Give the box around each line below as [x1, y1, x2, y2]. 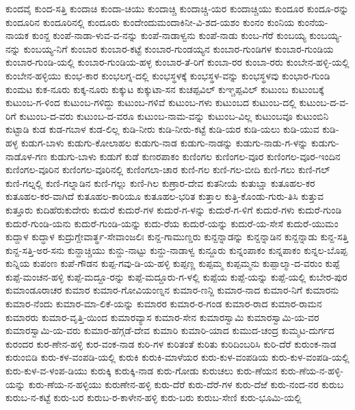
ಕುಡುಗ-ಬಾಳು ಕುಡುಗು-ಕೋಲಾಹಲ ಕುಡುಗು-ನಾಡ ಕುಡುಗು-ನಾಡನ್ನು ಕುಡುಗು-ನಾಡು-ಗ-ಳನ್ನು [21, 135, 308, 149]
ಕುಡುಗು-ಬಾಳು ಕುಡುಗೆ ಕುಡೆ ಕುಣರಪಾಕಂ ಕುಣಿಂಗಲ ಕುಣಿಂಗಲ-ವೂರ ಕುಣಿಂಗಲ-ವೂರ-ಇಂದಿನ [50, 149, 341, 163]
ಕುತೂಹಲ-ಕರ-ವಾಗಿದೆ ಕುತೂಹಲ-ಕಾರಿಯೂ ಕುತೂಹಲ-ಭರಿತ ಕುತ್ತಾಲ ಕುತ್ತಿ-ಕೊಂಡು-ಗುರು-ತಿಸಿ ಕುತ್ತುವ [5, 189, 324, 203]
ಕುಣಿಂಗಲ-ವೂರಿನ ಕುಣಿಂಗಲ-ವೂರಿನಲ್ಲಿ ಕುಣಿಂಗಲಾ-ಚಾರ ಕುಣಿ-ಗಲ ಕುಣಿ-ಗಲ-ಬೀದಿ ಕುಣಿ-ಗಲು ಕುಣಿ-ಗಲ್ [5, 162, 330, 177]
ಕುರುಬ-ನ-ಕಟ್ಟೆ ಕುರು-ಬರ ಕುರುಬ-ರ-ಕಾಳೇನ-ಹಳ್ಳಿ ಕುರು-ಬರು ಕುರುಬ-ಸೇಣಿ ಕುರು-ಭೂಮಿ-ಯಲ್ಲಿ [5, 390, 302, 405]
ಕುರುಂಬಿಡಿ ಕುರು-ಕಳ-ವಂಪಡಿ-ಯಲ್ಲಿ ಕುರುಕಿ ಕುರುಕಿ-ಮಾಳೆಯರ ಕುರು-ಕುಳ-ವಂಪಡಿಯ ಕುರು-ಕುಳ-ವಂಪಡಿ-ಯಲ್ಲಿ [5, 350, 350, 364]
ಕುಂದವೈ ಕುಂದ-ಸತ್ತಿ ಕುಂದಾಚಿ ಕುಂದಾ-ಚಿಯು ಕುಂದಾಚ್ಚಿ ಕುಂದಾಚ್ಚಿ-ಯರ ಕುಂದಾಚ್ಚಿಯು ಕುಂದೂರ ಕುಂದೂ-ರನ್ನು [5, 1, 349, 15]
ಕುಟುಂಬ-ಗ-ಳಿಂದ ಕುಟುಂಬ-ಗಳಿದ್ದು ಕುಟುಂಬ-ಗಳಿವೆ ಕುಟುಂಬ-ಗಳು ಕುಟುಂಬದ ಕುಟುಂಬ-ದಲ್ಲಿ [5, 95, 296, 110]
